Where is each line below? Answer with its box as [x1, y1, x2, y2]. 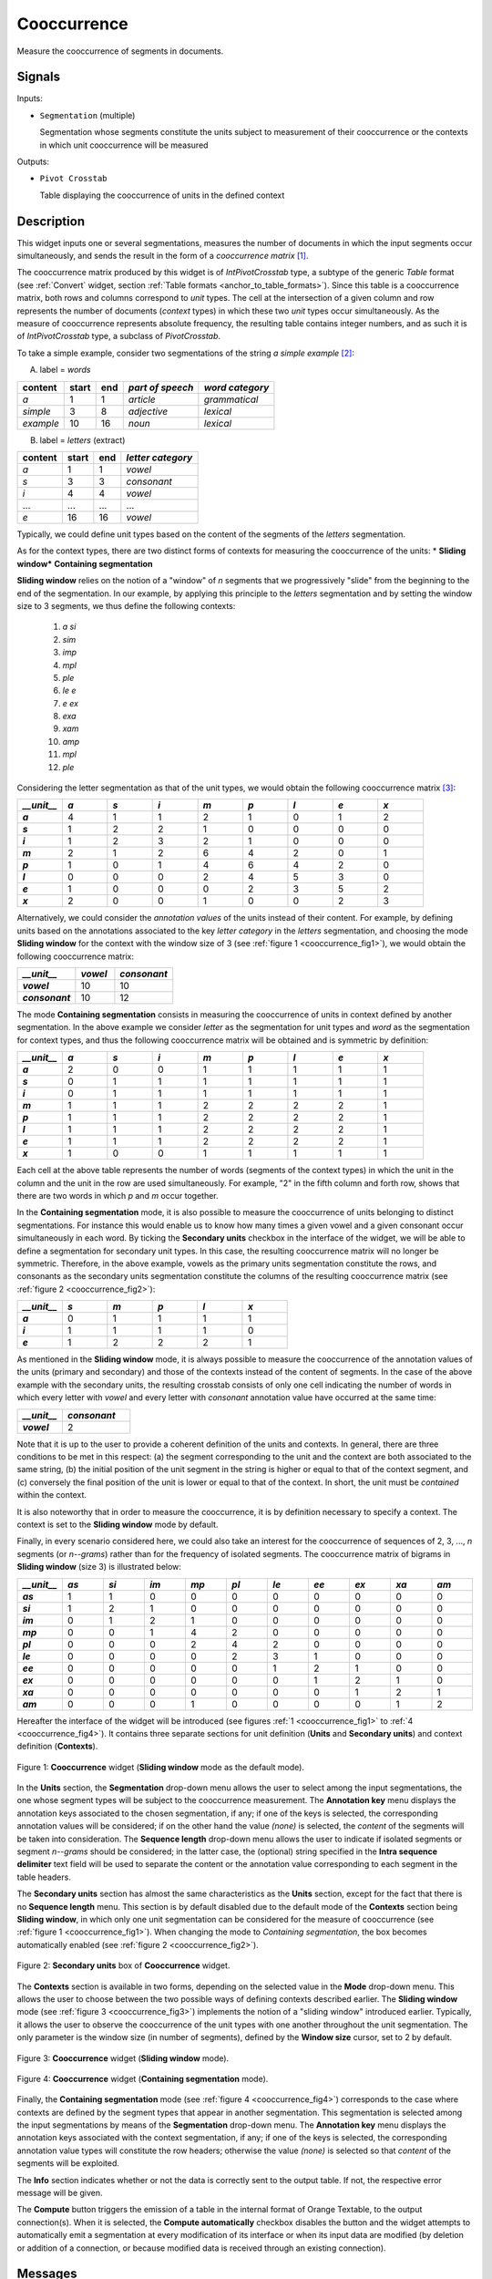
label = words [39, 365, 91, 376]
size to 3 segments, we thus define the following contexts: [16, 600, 236, 611]
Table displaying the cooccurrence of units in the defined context [39, 190, 285, 201]
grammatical [203, 393, 259, 406]
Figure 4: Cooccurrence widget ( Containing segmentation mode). [16, 2073, 269, 2084]
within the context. [16, 1490, 87, 1500]
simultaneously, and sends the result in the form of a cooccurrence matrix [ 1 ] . [16, 251, 309, 262]
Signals [16, 69, 61, 85]
